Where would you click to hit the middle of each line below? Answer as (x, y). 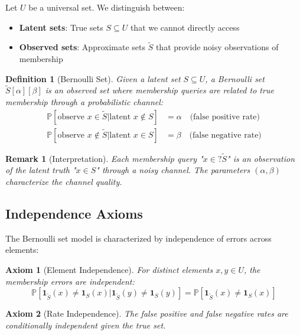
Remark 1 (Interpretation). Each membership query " (104, 158)
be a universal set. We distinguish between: (107, 7)
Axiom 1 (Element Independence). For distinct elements (109, 270)
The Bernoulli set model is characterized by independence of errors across (138, 238)
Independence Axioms (74, 214)
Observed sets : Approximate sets (82, 47)
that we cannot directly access (185, 27)
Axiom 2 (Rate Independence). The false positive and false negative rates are (147, 313)
